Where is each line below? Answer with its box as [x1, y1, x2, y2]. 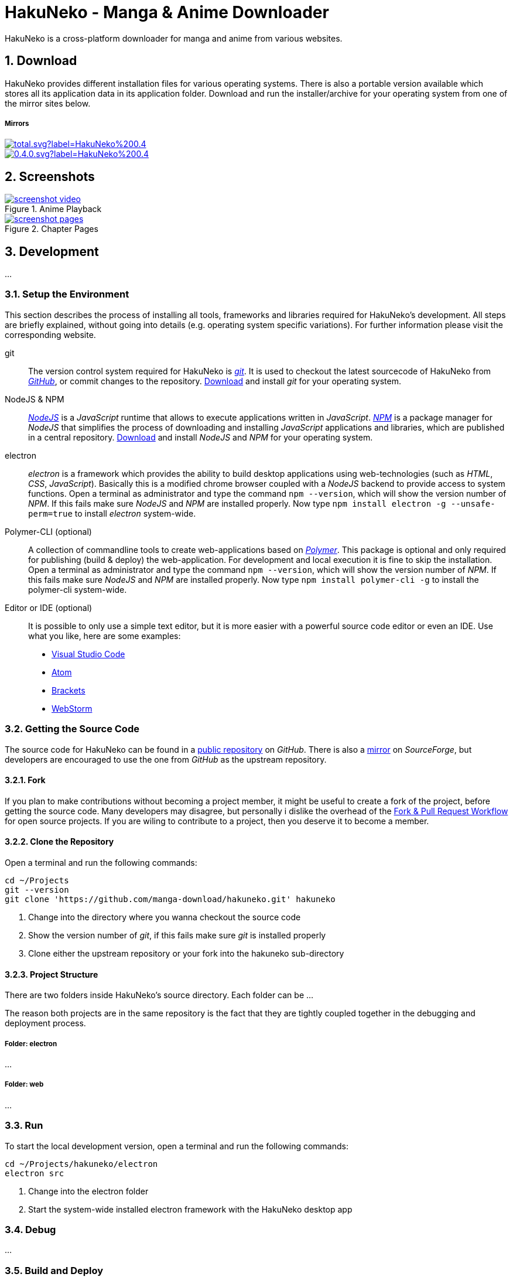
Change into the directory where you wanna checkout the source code [28, 912, 301, 922]
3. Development [5, 244, 99, 259]
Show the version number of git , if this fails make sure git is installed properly [28, 930, 326, 940]
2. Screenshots [5, 169, 95, 184]
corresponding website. [5, 329, 96, 340]
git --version [5, 885, 69, 894]
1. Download [5, 53, 77, 69]
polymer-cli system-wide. [28, 584, 127, 595]
